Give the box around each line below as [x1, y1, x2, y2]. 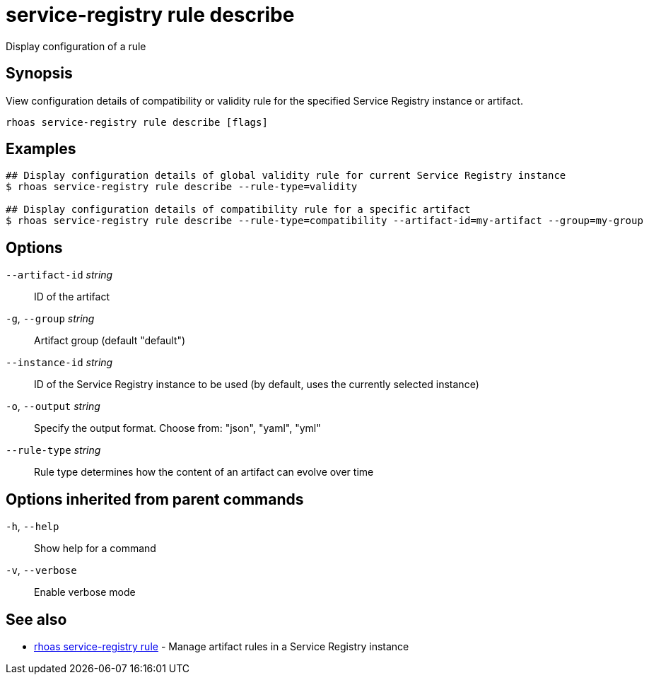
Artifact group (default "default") [34, 334, 186, 347]
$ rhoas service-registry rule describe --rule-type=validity [6, 181, 358, 193]
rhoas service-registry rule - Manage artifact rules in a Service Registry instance [34, 640, 409, 652]
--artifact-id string [6, 269, 113, 281]
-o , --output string [6, 400, 100, 413]
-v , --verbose [6, 564, 77, 577]
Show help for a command [34, 542, 156, 555]
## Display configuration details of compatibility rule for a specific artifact [6, 204, 471, 216]
